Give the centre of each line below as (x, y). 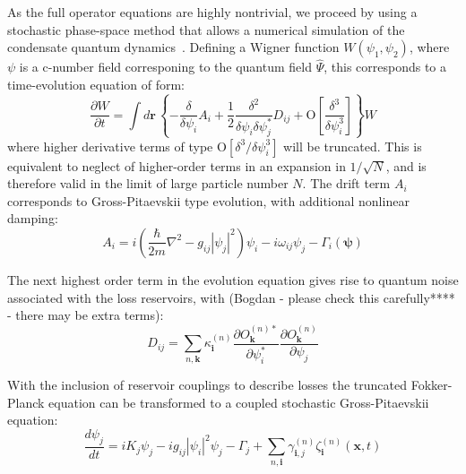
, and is (406, 165)
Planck (26, 402)
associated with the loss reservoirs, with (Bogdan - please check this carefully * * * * (231, 297)
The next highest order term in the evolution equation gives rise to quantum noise (233, 279)
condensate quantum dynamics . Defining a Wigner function (173, 47)
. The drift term (346, 183)
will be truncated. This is (353, 146)
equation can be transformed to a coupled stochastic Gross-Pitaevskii (239, 402)
